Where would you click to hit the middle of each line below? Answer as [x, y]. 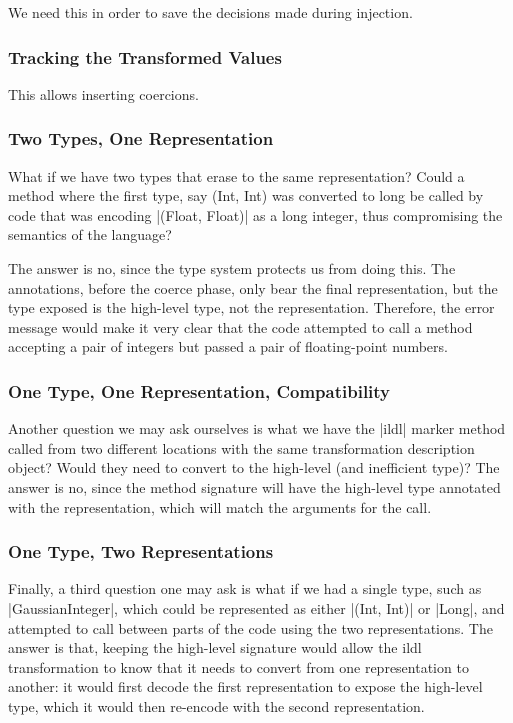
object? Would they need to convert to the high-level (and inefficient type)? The [254, 467]
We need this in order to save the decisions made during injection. [210, 12]
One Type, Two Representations [141, 551]
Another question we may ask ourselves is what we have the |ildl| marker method [257, 428]
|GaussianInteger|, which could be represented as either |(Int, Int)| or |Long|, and [256, 607]
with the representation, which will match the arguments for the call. [220, 506]
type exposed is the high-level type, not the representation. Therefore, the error [251, 307]
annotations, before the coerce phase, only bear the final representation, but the [253, 287]
